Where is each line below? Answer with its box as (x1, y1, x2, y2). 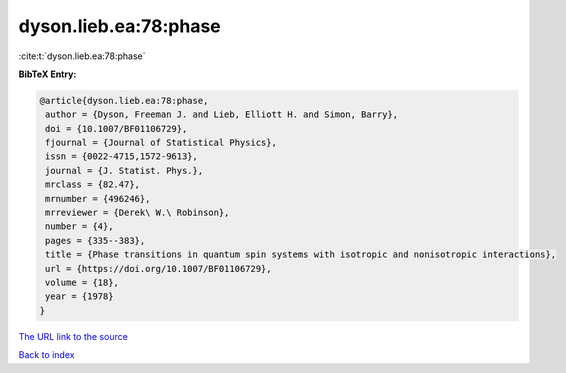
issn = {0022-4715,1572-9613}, (45, 151, 199, 162)
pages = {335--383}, (45, 235, 146, 246)
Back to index (18, 349, 75, 361)
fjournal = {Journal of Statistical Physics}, (45, 137, 277, 149)
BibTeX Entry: (18, 68, 77, 80)
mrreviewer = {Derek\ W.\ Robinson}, (45, 207, 230, 219)
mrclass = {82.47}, (45, 179, 140, 190)
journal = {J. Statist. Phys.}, (45, 165, 204, 176)
